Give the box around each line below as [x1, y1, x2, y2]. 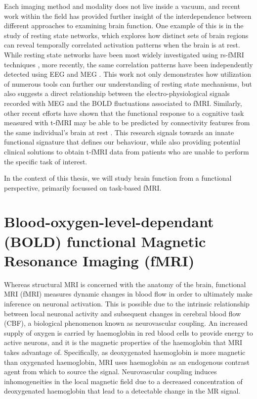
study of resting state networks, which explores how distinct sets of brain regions [4, 30, 249, 40]
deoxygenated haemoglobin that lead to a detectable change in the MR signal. [4, 386, 241, 396]
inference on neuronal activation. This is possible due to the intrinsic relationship [4, 298, 250, 308]
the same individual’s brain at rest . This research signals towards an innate [4, 127, 234, 137]
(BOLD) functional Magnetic [4, 231, 206, 251]
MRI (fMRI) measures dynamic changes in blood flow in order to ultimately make [4, 289, 253, 299]
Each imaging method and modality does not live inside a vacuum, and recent [4, 1, 240, 11]
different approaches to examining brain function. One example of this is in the [4, 20, 244, 31]
